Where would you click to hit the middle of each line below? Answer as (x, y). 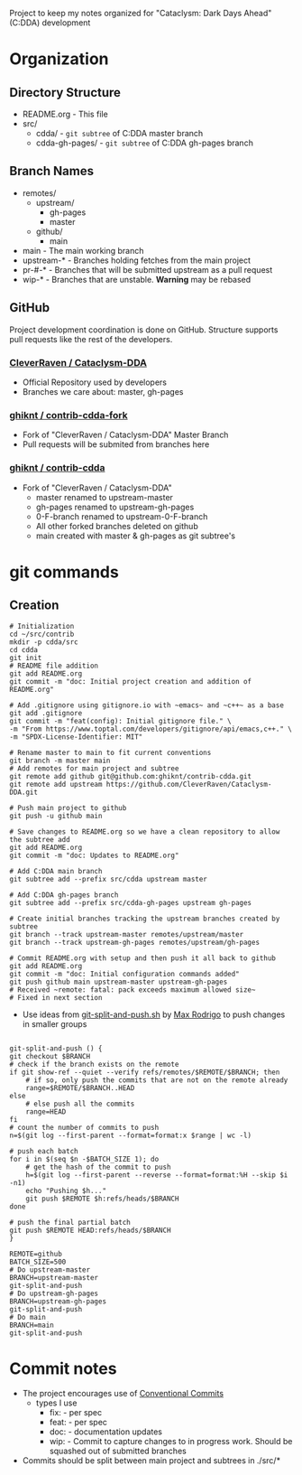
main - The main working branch (83, 250)
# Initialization (42, 626)
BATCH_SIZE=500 (38, 1262)
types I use (56, 1403)
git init (26, 658)
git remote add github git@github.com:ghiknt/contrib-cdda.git (131, 776)
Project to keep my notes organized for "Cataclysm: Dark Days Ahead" (141, 13)
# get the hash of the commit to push (98, 1167)
